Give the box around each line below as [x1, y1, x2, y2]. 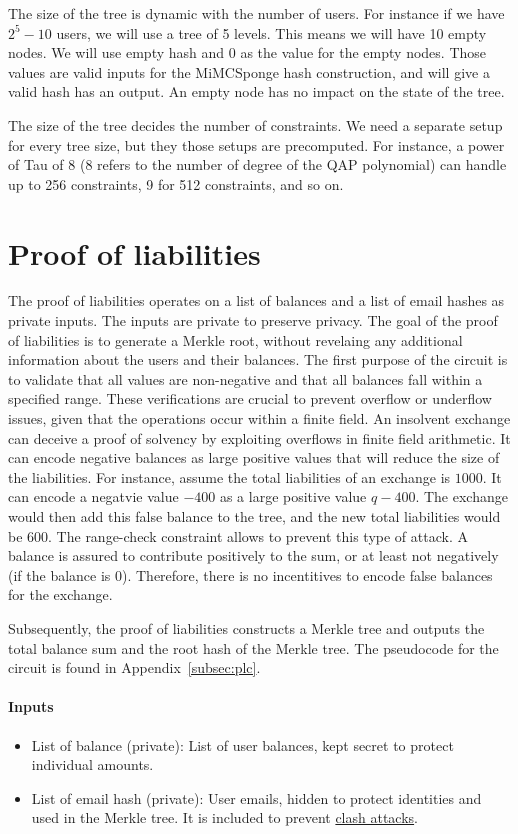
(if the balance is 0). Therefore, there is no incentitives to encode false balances [8, 564, 493, 585]
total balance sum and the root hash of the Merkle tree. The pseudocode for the [8, 637, 499, 658]
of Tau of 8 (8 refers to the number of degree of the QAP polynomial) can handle [8, 154, 507, 175]
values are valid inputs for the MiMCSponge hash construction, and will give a [8, 61, 490, 82]
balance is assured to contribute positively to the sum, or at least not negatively [8, 545, 499, 566]
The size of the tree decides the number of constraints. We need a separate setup [8, 114, 503, 135]
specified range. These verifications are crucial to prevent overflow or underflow [8, 388, 492, 409]
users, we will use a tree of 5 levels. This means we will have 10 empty [56, 22, 487, 43]
